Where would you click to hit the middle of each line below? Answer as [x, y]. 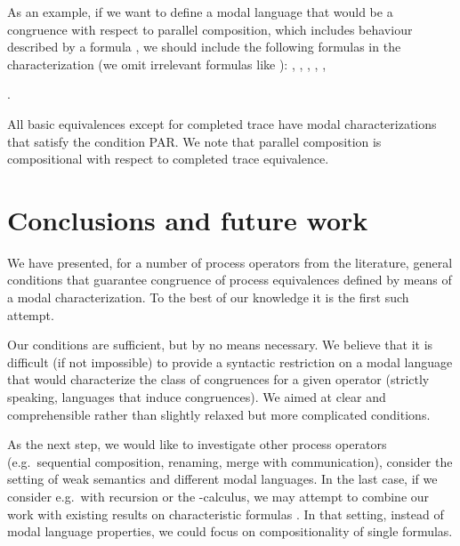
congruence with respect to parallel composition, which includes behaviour [210, 29]
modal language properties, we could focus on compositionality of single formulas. [230, 531]
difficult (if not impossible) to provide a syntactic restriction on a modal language [230, 361]
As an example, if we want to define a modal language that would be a [200, 12]
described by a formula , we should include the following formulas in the [204, 47]
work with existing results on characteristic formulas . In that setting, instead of [226, 514]
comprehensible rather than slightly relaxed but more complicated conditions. [219, 414]
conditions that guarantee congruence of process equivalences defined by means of [230, 280]
